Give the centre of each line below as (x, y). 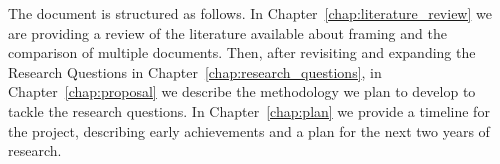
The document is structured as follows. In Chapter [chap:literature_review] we (250, 13)
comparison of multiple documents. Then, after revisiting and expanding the (242, 52)
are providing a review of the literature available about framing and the (227, 32)
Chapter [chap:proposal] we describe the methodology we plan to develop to (242, 91)
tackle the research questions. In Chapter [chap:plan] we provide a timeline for (249, 110)
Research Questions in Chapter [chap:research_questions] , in (195, 71)
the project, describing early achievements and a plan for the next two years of (249, 130)
